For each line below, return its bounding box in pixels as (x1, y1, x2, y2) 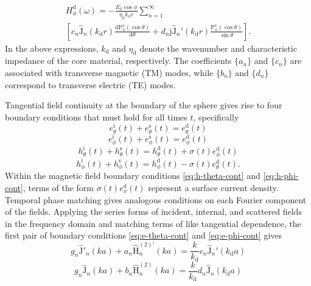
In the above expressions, (5, 41, 99, 54)
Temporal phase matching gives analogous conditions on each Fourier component (5, 193, 307, 206)
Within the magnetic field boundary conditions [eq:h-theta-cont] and (5, 169, 260, 182)
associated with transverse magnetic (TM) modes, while (5, 66, 214, 78)
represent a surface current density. (148, 181, 279, 194)
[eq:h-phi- (263, 169, 299, 182)
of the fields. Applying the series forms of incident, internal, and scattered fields (5, 205, 302, 218)
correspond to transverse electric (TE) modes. (5, 78, 176, 91)
